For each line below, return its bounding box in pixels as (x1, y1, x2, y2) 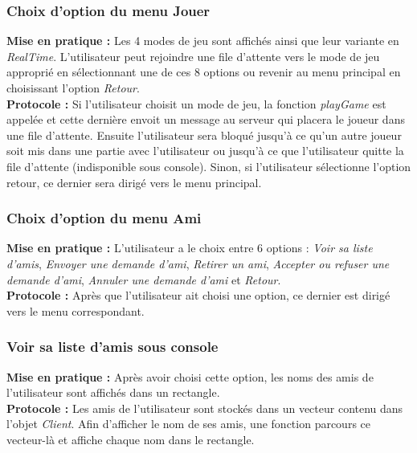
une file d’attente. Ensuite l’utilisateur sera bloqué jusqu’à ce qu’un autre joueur (6, 126, 402, 143)
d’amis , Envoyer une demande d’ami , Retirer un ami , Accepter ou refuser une (6, 255, 390, 271)
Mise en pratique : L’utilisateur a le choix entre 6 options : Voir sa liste (6, 239, 373, 256)
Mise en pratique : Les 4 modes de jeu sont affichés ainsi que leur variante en (6, 32, 399, 49)
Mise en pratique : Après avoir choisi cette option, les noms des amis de (6, 368, 374, 385)
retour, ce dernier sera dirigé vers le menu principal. (6, 173, 262, 190)
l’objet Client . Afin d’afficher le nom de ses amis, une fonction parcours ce (6, 415, 371, 432)
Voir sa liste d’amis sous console (6, 337, 219, 357)
